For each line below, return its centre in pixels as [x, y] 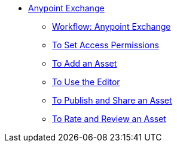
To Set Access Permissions [106, 45]
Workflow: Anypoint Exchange [112, 26]
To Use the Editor [86, 82]
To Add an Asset [85, 63]
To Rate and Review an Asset [109, 119]
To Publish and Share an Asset [112, 100]
